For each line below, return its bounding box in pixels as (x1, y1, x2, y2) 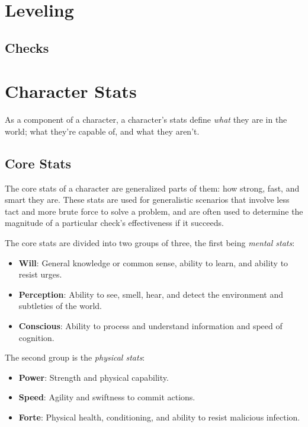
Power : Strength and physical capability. (18, 371, 169, 383)
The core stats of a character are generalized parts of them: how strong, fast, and (5, 181, 300, 194)
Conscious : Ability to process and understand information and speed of (18, 320, 283, 332)
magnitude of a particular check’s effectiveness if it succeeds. (5, 216, 224, 229)
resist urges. (18, 268, 62, 281)
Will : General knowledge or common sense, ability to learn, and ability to (18, 256, 288, 269)
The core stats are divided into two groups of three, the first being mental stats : (5, 237, 295, 249)
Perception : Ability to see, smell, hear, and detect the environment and (18, 288, 284, 300)
